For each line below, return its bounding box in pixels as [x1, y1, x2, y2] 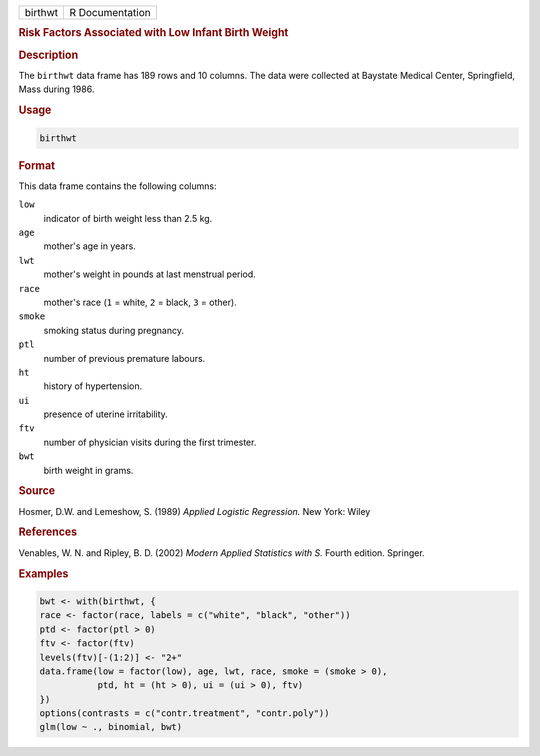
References [18, 525, 78, 539]
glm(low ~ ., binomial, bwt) [39, 721, 183, 733]
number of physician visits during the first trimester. [43, 436, 257, 448]
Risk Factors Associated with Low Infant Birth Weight [18, 26, 289, 40]
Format [18, 158, 55, 172]
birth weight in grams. [43, 464, 134, 476]
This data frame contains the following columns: [18, 180, 217, 192]
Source [18, 484, 56, 498]
